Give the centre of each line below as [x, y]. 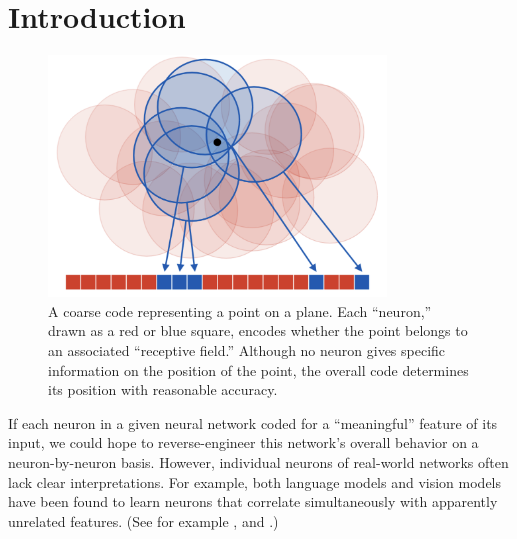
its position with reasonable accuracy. [163, 389]
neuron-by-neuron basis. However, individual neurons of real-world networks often [258, 462]
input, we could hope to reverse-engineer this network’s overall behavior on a [243, 442]
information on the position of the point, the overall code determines [258, 369]
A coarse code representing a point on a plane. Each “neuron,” [240, 310]
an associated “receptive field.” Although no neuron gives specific [247, 350]
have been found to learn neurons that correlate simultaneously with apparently [253, 501]
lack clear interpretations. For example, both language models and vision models [255, 481]
